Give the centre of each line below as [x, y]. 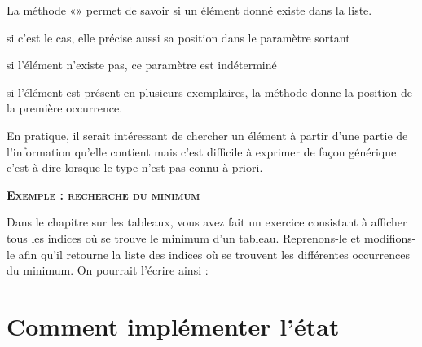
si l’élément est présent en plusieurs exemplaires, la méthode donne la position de [210, 92]
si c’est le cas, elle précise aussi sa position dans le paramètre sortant [178, 37]
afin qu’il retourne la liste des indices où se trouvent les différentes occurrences [214, 254]
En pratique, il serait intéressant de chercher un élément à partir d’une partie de [207, 135]
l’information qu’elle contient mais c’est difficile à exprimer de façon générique [202, 151]
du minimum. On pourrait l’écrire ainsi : [108, 270]
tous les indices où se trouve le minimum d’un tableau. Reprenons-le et [184, 237]
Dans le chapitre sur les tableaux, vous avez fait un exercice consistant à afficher [207, 222]
